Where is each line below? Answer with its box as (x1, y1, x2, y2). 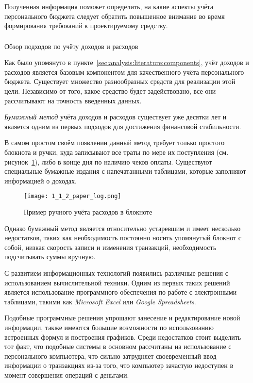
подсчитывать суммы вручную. (4, 251, 96, 262)
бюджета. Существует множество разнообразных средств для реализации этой (4, 76, 236, 86)
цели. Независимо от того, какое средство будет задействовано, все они (4, 86, 216, 96)
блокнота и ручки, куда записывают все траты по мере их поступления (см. (4, 147, 229, 157)
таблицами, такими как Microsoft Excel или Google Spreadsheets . (4, 296, 196, 306)
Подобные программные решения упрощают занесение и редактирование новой (4, 313, 240, 323)
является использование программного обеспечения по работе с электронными (4, 287, 237, 297)
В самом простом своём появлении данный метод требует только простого (4, 137, 225, 148)
